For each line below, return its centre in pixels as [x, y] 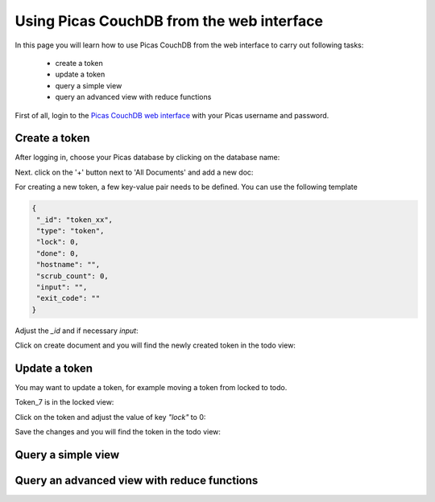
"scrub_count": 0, [72, 276]
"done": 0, [58, 253]
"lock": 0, [58, 242]
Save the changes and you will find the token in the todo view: [118, 432]
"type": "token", [70, 230]
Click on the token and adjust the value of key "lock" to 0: [110, 417]
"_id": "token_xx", [75, 220]
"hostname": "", [68, 265]
